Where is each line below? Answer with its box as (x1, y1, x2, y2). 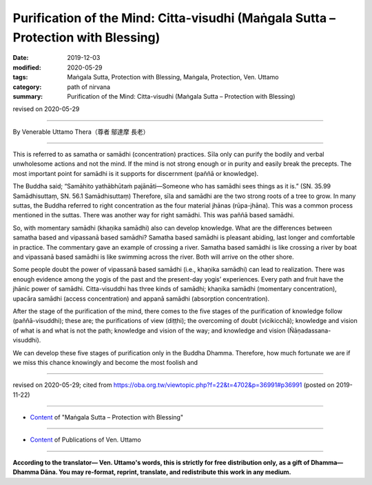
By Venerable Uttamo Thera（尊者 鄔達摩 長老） (12, 128, 149, 136)
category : (12, 83, 42, 91)
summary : (12, 92, 43, 100)
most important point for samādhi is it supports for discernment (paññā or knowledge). (12, 169, 259, 177)
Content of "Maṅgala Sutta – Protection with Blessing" (30, 413, 184, 422)
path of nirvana (67, 83, 110, 91)
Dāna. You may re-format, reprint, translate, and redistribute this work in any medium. (40, 468, 292, 476)
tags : (12, 73, 28, 81)
